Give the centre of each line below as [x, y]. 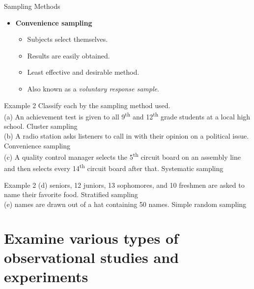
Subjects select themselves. [68, 39]
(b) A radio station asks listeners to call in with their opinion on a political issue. [127, 136]
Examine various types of [91, 238]
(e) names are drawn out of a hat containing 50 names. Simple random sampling [125, 204]
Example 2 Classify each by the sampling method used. [87, 105]
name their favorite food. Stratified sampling [71, 194]
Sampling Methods [32, 6]
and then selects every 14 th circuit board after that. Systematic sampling [114, 168]
